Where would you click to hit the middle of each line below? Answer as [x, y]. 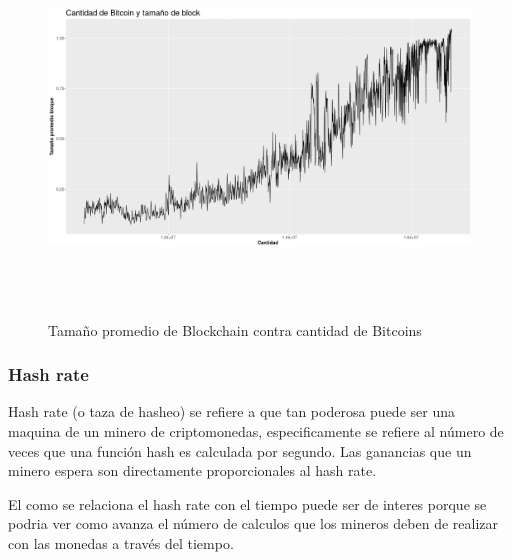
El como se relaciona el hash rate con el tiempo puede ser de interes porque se [247, 503]
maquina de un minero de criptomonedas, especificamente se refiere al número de [256, 430]
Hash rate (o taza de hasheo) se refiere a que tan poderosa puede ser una [231, 411]
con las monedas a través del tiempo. [121, 542]
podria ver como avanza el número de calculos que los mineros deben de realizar [253, 523]
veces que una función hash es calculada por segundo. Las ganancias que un [240, 450]
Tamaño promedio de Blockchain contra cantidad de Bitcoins [235, 329]
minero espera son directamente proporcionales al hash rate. [192, 470]
